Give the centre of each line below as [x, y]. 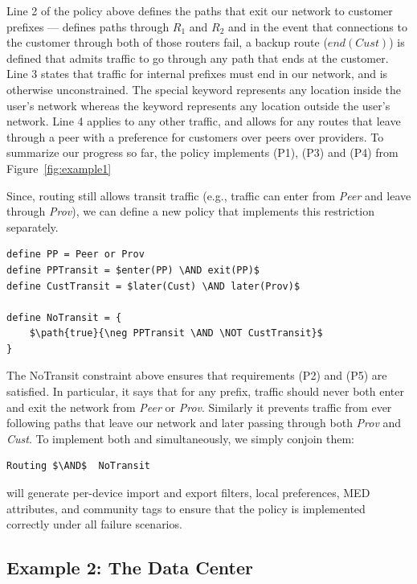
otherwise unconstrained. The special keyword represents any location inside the [204, 89]
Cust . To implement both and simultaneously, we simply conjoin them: [180, 438]
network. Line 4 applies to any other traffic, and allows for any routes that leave [204, 121]
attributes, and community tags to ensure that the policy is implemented [186, 508]
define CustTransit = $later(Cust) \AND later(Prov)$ [153, 286]
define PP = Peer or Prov [76, 255]
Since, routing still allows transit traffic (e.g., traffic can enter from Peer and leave [209, 195]
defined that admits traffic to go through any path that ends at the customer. [198, 58]
